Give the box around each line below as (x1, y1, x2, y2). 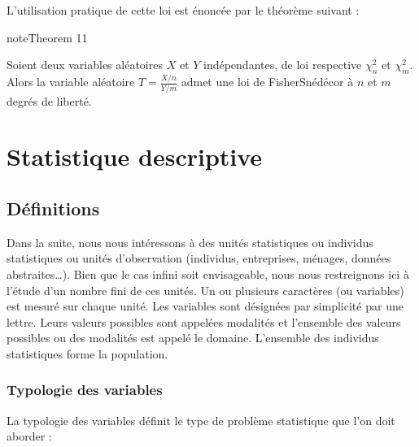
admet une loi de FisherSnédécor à (181, 73, 354, 90)
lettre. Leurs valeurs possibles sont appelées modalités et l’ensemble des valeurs (7, 313, 401, 330)
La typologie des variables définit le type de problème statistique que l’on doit (7, 411, 395, 428)
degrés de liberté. (7, 92, 92, 109)
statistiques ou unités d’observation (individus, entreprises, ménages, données (7, 250, 391, 267)
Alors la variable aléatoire (7, 73, 135, 90)
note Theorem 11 (7, 28, 88, 46)
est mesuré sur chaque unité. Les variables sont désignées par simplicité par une (7, 297, 404, 315)
